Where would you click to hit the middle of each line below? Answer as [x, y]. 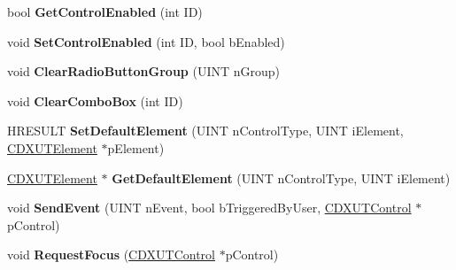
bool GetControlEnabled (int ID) [105, 12]
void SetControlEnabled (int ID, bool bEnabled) [146, 41]
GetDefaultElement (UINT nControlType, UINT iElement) [281, 177]
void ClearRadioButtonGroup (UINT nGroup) [144, 71]
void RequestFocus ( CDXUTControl [111, 255]
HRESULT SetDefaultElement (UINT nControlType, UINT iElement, [205, 131]
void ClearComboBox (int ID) [95, 100]
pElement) [136, 147]
